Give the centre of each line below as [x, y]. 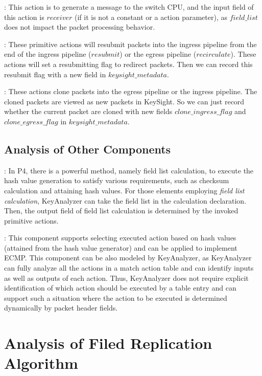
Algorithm [41, 363]
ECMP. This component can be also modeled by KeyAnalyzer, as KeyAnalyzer [128, 258]
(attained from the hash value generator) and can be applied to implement [121, 247]
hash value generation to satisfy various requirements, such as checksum [117, 180]
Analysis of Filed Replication [108, 343]
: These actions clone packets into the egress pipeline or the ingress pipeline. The [131, 91]
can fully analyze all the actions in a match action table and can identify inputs [129, 268]
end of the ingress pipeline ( [48, 54]
